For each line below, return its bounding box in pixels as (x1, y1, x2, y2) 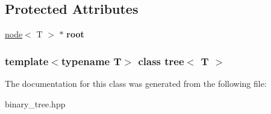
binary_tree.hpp (5, 97, 66, 110)
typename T (61, 53, 122, 68)
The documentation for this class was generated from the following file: (5, 77, 267, 90)
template (5, 53, 49, 68)
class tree (138, 53, 184, 68)
